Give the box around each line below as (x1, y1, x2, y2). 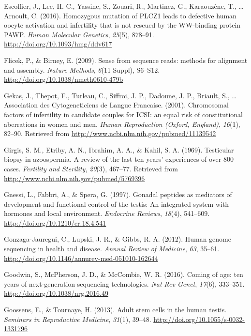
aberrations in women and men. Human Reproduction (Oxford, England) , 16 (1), (4, 119, 240, 129)
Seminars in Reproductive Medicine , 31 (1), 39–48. (4, 314, 151, 324)
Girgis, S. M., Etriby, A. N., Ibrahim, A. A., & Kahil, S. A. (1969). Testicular (4, 144, 234, 154)
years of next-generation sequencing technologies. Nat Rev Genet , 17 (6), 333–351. (4, 278, 245, 289)
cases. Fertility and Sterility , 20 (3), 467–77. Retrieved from (4, 163, 178, 173)
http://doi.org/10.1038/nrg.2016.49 (4, 288, 108, 298)
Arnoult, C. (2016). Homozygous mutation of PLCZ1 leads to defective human (4, 10, 236, 20)
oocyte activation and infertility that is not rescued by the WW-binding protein (4, 20, 241, 30)
